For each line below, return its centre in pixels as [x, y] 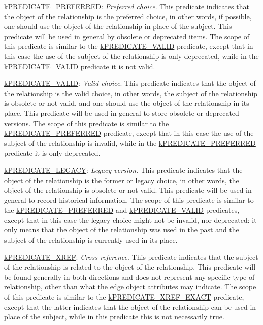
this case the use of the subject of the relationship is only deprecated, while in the [131, 56]
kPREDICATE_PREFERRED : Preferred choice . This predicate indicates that [127, 6]
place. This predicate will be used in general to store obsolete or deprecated [122, 113]
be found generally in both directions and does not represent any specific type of [129, 276]
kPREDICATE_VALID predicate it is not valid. [80, 66]
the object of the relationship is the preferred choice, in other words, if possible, [128, 16]
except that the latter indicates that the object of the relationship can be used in [130, 306]
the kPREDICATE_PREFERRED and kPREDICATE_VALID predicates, [122, 210]
